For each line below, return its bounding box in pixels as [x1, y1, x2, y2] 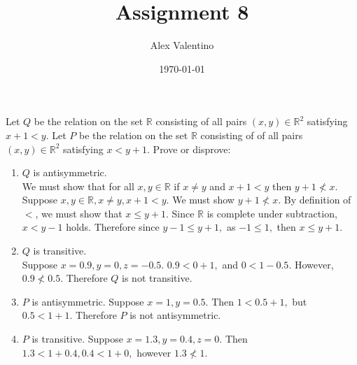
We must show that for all [22, 178, 134, 193]
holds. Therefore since [66, 220, 160, 234]
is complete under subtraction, [206, 206, 337, 220]
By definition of [283, 192, 351, 207]
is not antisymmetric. [129, 308, 221, 322]
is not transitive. [122, 271, 192, 285]
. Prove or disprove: [147, 141, 231, 156]
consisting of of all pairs [200, 127, 303, 142]
